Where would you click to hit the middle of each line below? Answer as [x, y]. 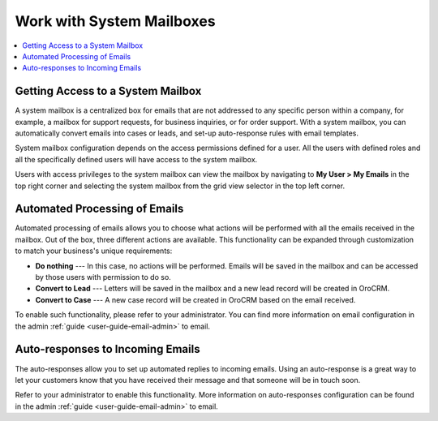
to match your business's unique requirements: [94, 251]
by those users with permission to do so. [103, 277]
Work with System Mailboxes [115, 21]
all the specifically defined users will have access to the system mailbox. [136, 159]
